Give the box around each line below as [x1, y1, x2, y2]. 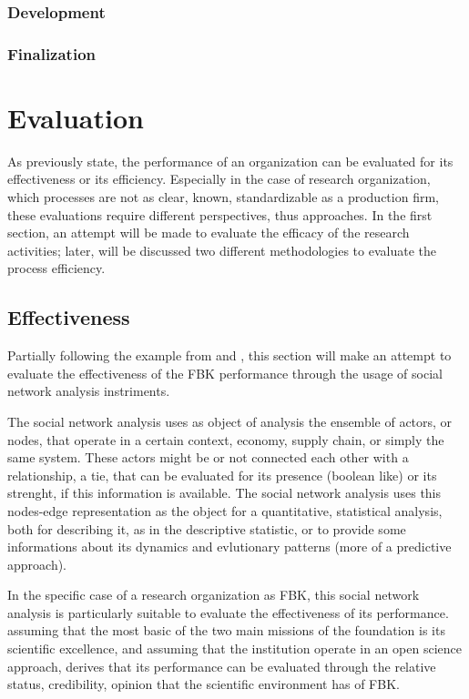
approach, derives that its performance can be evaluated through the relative [7, 656, 436, 675]
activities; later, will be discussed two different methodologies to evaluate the [7, 240, 436, 259]
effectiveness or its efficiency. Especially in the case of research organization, [7, 169, 431, 188]
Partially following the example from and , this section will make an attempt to [7, 346, 452, 365]
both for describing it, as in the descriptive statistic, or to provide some [7, 519, 406, 538]
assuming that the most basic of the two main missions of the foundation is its [7, 621, 445, 640]
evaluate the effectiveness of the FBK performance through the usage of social [7, 363, 443, 382]
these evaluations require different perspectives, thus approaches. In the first [7, 205, 433, 224]
